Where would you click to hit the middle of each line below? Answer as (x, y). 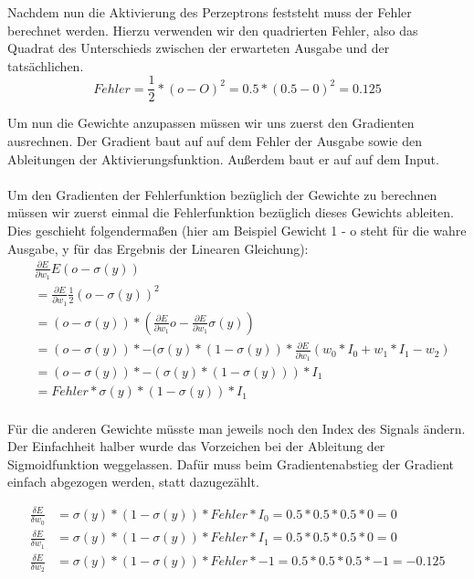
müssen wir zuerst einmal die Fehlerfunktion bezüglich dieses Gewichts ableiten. (231, 212)
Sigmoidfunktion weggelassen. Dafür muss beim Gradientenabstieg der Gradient (231, 463)
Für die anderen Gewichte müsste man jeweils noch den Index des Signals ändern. (237, 428)
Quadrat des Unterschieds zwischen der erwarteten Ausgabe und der (199, 48)
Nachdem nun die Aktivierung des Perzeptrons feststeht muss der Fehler (210, 12)
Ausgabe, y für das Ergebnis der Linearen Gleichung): (158, 248)
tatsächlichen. (46, 65)
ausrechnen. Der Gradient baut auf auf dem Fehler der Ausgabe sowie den (215, 141)
